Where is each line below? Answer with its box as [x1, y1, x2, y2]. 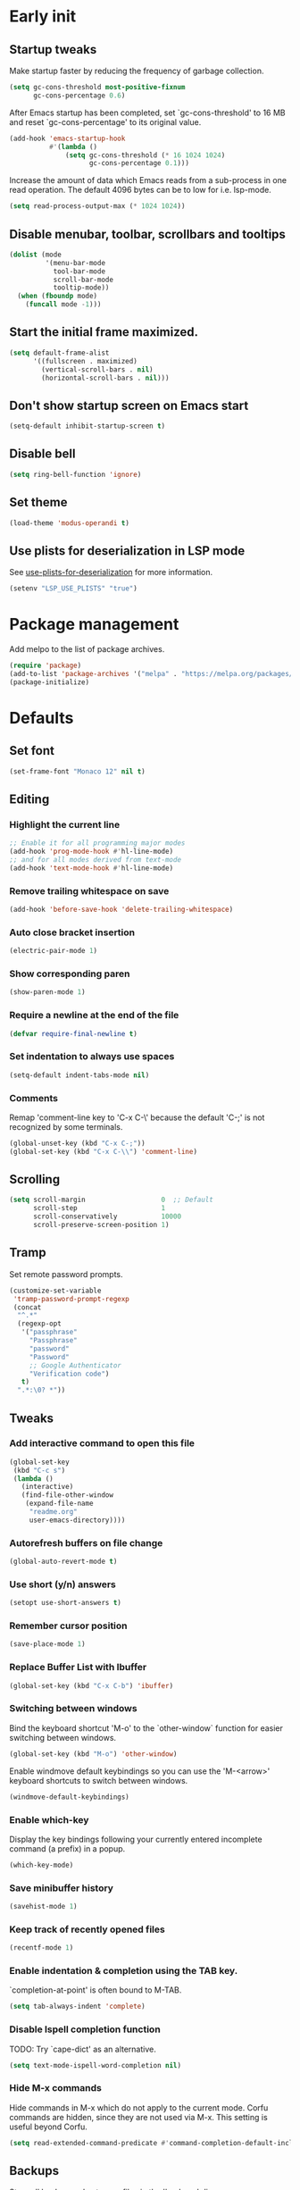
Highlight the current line [9, 818, 121, 831]
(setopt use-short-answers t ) [9, 1599, 122, 1608]
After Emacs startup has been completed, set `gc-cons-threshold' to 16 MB [9, 107, 286, 118]
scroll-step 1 [32, 1204, 166, 1213]
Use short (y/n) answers [9, 1578, 116, 1591]
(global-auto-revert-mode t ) [9, 1557, 118, 1567]
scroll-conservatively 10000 [32, 1212, 181, 1221]
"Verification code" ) [29, 1369, 110, 1378]
